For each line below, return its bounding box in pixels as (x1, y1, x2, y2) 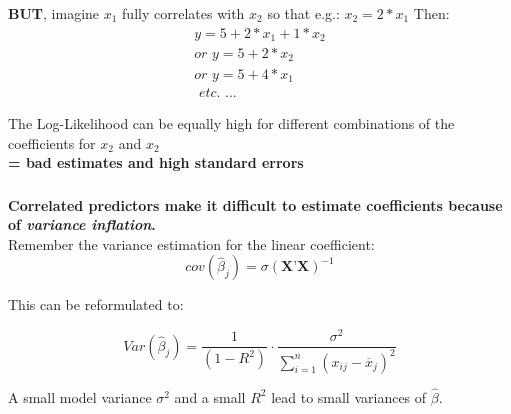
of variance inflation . (8, 214, 156, 235)
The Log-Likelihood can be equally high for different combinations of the (8, 113, 455, 133)
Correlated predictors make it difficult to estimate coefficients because (8, 194, 503, 215)
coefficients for (8, 132, 96, 153)
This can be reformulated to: (8, 294, 184, 315)
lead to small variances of (271, 386, 427, 407)
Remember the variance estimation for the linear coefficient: (8, 233, 375, 254)
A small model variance (8, 386, 152, 407)
